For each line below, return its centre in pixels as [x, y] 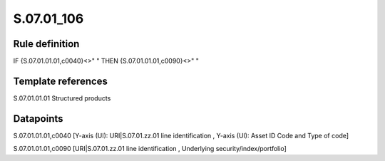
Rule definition [46, 44]
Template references [61, 81]
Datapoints [38, 119]
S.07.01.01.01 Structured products [62, 98]
